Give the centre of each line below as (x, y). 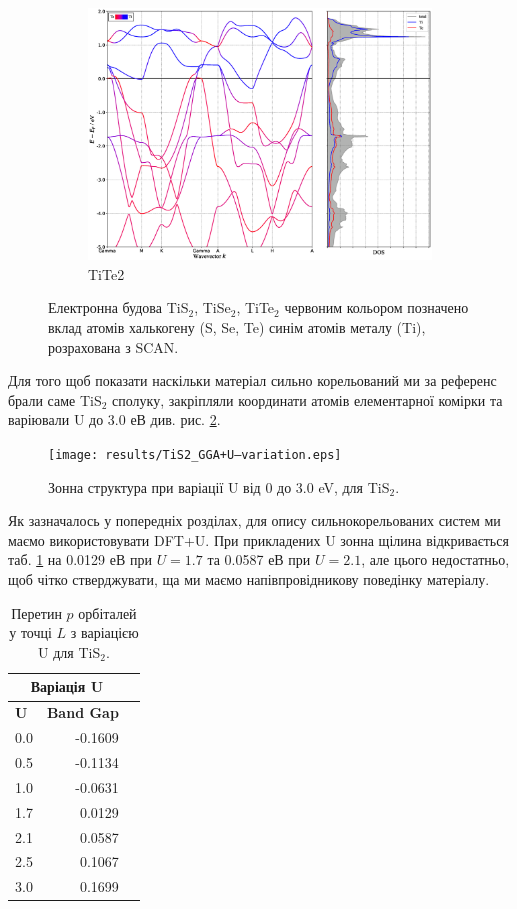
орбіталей (107, 612)
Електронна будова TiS (118, 307)
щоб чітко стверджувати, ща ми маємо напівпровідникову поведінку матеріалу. (249, 579)
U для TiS (69, 651)
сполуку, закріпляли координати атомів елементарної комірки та (307, 399)
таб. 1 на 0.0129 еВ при (80, 559)
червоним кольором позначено (376, 307)
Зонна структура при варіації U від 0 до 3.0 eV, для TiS (219, 486)
